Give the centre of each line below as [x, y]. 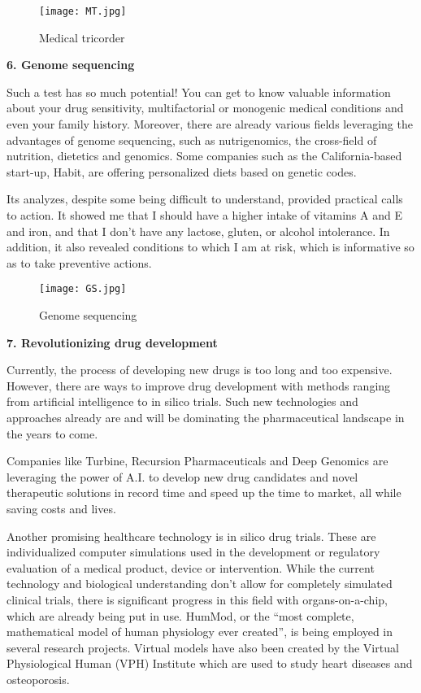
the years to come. [52, 433]
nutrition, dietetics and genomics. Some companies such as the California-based [204, 156]
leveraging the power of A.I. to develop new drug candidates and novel [182, 476]
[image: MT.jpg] [83, 11]
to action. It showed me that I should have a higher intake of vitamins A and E [204, 215]
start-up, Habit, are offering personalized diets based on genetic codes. [182, 171]
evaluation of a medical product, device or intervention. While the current [191, 567]
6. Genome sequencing [71, 65]
